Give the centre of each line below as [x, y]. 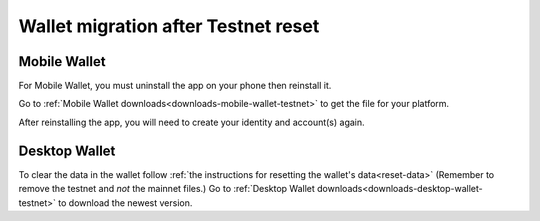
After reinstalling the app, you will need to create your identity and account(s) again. [191, 122]
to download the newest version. [125, 202]
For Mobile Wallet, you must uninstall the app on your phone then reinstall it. [175, 86]
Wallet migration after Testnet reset [169, 26]
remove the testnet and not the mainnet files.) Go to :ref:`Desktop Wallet [166, 189]
